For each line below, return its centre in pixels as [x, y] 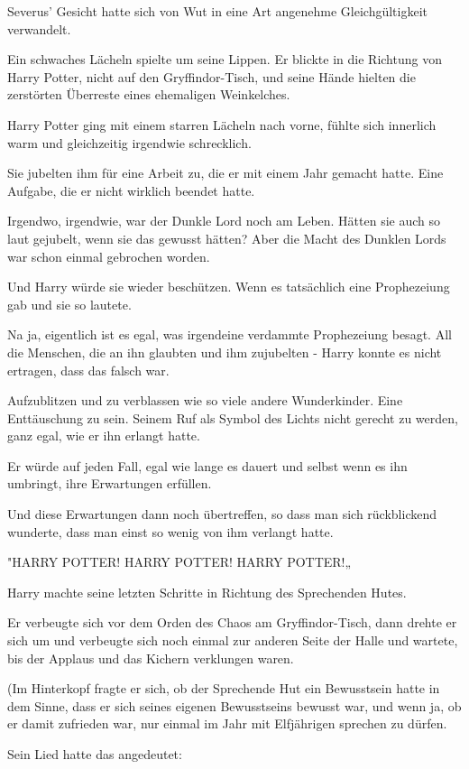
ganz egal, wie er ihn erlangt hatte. [104, 435]
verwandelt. [39, 28]
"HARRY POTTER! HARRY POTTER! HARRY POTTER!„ [179, 562]
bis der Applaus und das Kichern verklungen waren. [151, 658]
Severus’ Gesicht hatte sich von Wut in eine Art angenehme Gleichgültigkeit [217, 11]
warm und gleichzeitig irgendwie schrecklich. [129, 142]
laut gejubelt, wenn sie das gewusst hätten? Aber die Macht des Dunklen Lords [227, 238]
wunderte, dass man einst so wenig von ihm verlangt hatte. [170, 531]
